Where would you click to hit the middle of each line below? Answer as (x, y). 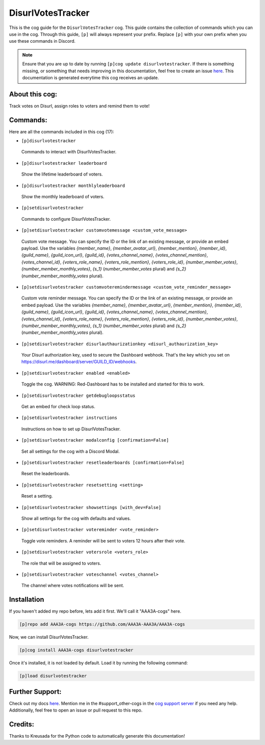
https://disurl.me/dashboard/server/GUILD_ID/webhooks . (79, 362)
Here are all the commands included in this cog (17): (62, 132)
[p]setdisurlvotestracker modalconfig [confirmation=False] (95, 440)
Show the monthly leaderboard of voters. (63, 197)
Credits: (22, 724)
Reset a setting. (37, 496)
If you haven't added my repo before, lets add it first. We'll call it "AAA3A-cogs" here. (95, 611)
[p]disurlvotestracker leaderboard (64, 163)
